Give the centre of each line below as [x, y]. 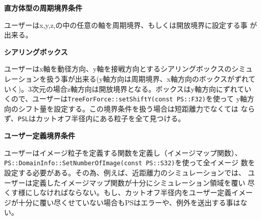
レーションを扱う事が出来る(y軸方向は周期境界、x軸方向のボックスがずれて [130, 78]
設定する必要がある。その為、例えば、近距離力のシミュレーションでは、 [125, 172]
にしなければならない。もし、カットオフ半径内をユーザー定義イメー [139, 192]
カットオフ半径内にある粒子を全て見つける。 [110, 118]
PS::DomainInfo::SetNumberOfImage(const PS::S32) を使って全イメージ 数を [130, 162]
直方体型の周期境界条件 [43, 8]
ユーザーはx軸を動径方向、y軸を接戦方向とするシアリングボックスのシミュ [128, 69]
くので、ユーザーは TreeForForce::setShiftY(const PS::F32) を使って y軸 [126, 99]
